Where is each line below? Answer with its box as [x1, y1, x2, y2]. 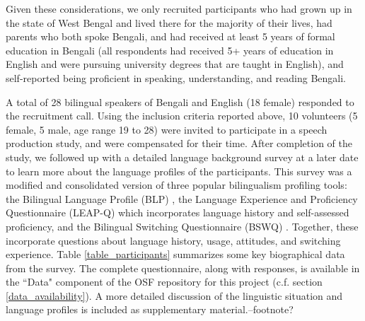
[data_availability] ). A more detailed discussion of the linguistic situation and [6, 288, 343, 303]
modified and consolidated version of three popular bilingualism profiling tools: [6, 177, 347, 192]
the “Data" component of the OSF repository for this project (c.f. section [6, 274, 323, 289]
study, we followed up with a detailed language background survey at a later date [6, 149, 359, 164]
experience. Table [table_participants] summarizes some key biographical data [6, 247, 345, 262]
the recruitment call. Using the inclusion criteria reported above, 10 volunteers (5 [6, 108, 358, 123]
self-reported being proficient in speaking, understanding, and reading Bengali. [6, 70, 346, 85]
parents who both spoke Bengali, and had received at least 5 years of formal [6, 29, 335, 44]
